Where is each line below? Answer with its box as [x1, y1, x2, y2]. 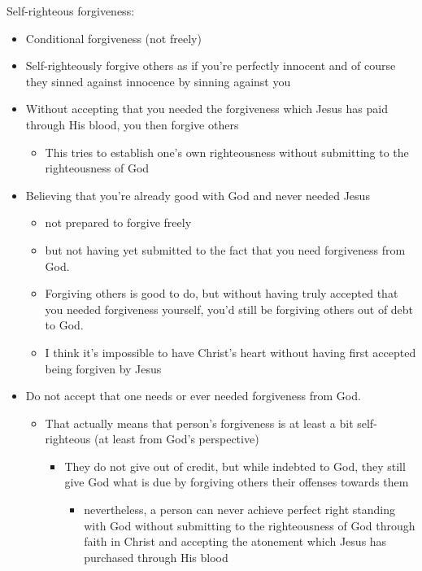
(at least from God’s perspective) [94, 430, 259, 447]
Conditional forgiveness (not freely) [25, 29, 202, 46]
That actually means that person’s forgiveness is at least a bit [45, 414, 354, 431]
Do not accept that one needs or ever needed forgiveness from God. [25, 387, 361, 404]
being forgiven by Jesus [45, 360, 162, 377]
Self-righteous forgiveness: [7, 2, 135, 19]
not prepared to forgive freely [45, 214, 192, 231]
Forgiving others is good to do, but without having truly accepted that [45, 285, 398, 302]
